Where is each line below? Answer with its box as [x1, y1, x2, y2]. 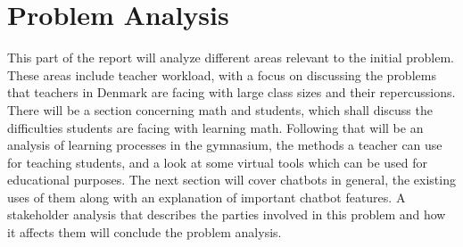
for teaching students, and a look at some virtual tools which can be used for [7, 152, 428, 171]
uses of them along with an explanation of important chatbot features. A [7, 187, 406, 206]
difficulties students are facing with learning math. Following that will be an [7, 118, 424, 136]
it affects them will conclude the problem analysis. [7, 223, 282, 242]
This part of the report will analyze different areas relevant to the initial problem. [7, 48, 454, 67]
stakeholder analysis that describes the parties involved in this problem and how [7, 205, 446, 224]
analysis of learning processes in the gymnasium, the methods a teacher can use [7, 136, 442, 154]
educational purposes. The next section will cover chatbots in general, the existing [7, 170, 456, 189]
